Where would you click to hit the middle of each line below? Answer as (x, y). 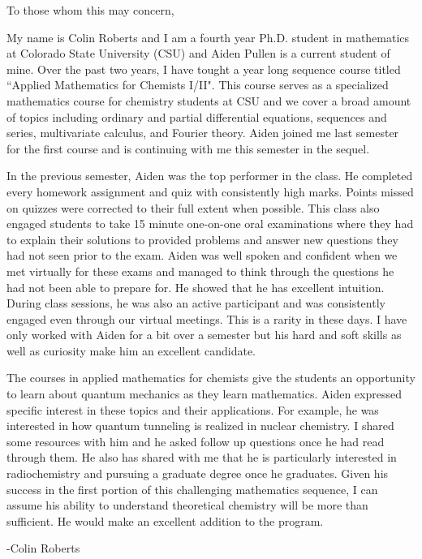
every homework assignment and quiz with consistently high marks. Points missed (210, 191)
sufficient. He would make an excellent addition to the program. (165, 520)
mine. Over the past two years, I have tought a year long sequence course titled (204, 69)
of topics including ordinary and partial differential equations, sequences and (197, 116)
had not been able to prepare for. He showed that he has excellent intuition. (196, 287)
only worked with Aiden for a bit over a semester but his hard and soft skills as (204, 335)
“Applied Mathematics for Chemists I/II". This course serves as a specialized (198, 85)
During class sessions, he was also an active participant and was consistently (196, 303)
